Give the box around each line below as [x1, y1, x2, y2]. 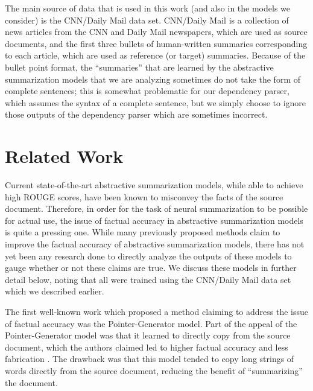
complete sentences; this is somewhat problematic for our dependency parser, [5, 84, 289, 97]
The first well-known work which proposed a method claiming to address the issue [5, 305, 309, 317]
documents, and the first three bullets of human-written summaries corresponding [5, 37, 308, 49]
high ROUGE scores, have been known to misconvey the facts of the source [5, 190, 283, 203]
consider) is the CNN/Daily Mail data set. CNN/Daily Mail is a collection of [5, 13, 289, 26]
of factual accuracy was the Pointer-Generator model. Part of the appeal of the [5, 317, 297, 329]
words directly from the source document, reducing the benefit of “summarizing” [5, 364, 303, 377]
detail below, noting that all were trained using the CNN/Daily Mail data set [5, 273, 291, 285]
